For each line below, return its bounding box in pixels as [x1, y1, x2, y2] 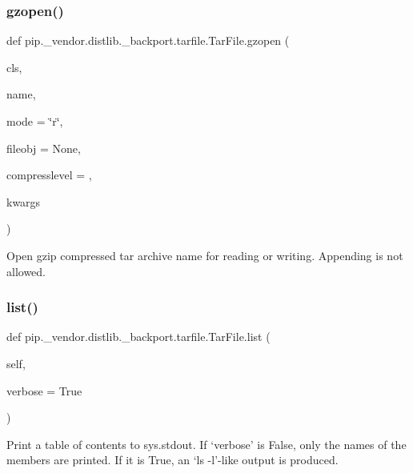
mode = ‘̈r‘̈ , [6, 113, 63, 129]
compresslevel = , [6, 166, 92, 183]
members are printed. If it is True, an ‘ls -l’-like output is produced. [6, 451, 339, 468]
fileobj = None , [6, 139, 81, 156]
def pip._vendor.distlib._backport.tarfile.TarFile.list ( [6, 328, 271, 345]
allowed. [6, 263, 46, 279]
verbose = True [6, 382, 82, 399]
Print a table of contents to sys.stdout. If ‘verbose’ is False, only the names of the [6, 435, 407, 452]
